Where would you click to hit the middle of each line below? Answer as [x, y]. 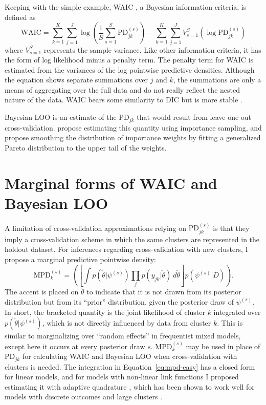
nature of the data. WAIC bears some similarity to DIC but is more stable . [124, 100]
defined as [20, 17]
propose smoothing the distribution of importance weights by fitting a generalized [133, 137]
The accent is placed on [42, 292]
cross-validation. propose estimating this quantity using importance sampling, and [133, 127]
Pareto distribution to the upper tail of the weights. [86, 147]
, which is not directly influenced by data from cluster [127, 323]
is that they [231, 228]
